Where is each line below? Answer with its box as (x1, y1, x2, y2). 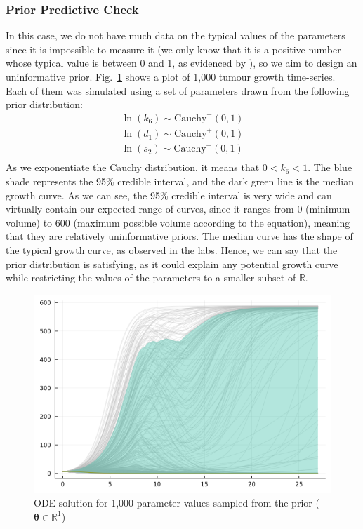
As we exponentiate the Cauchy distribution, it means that (6, 160, 260, 175)
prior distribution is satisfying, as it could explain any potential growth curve (6, 256, 338, 271)
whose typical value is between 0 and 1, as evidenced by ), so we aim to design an (6, 55, 357, 70)
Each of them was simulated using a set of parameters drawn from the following (6, 83, 350, 98)
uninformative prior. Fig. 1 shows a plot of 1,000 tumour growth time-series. (6, 69, 336, 83)
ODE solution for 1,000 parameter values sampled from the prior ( (34, 495, 319, 509)
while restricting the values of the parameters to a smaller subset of (6, 270, 296, 285)
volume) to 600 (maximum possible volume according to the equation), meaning (6, 215, 350, 229)
